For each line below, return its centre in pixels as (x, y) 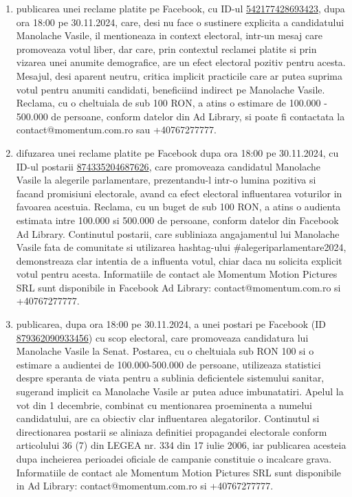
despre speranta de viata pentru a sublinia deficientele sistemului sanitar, (170, 378)
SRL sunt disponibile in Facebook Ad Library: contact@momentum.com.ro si (178, 287)
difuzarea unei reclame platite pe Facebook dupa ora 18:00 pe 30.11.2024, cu (177, 152)
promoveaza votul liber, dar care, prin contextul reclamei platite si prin (166, 48)
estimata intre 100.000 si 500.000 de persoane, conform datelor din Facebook (177, 220)
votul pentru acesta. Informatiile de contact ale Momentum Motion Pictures (177, 274)
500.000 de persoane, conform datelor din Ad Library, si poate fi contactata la (180, 116)
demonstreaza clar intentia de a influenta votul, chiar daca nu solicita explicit (179, 260)
